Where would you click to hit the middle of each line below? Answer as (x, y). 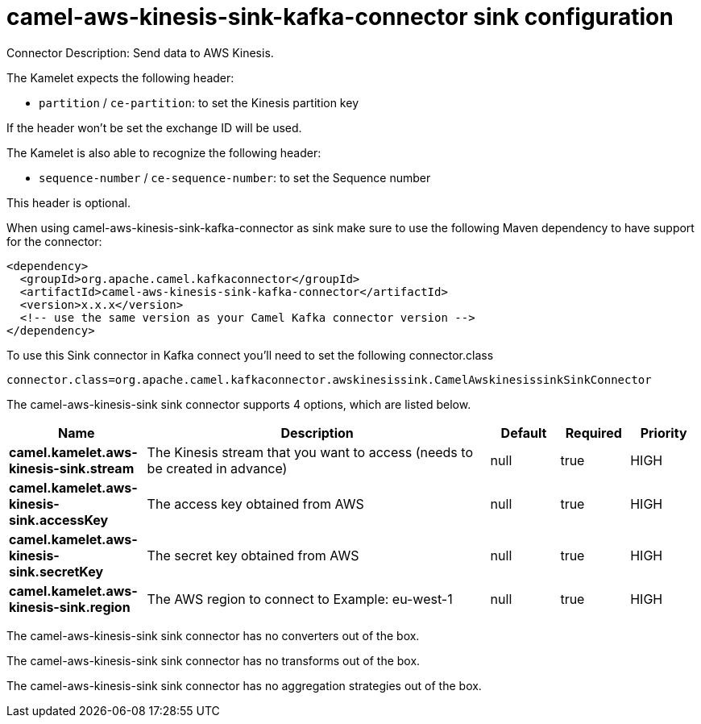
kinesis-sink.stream (72, 468)
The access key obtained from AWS (255, 503)
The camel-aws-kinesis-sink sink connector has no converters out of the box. (213, 635)
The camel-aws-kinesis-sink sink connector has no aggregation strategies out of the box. (244, 685)
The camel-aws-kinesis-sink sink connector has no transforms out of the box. (214, 660)
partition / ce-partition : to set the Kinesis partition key (199, 102)
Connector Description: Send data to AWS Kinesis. (140, 52)
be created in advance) (217, 468)
